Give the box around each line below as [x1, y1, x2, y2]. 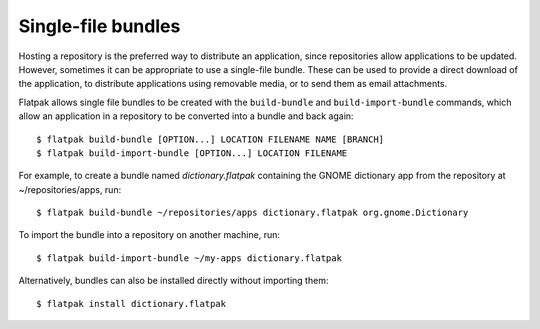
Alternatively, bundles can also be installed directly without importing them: [18, 275, 329, 287]
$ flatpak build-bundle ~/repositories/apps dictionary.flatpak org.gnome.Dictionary [36, 207, 469, 219]
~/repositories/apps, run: [18, 183, 122, 195]
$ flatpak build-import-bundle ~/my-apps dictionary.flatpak [36, 252, 342, 264]
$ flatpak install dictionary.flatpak [36, 298, 227, 309]
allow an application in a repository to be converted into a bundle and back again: [18, 110, 354, 122]
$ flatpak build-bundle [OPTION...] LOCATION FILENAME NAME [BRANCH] [36, 133, 385, 145]
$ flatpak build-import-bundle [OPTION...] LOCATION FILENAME [36, 147, 348, 159]
